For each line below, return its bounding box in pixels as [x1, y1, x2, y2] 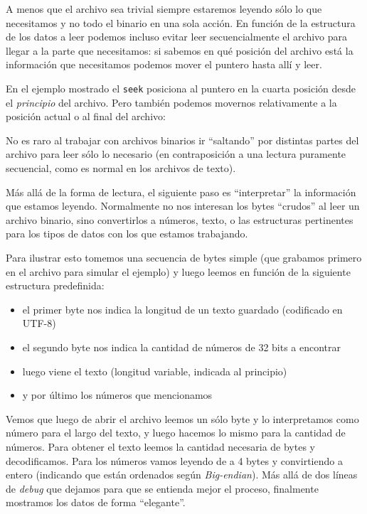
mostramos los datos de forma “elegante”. [6, 495, 186, 510]
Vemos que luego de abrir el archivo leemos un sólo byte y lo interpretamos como [6, 411, 359, 426]
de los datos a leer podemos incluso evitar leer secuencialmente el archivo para [6, 29, 348, 44]
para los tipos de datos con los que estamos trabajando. [6, 226, 248, 241]
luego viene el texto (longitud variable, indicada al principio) [22, 363, 287, 378]
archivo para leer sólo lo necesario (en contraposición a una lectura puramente [6, 146, 346, 161]
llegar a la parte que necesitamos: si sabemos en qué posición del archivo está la [6, 43, 353, 58]
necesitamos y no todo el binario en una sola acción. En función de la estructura [6, 15, 356, 30]
